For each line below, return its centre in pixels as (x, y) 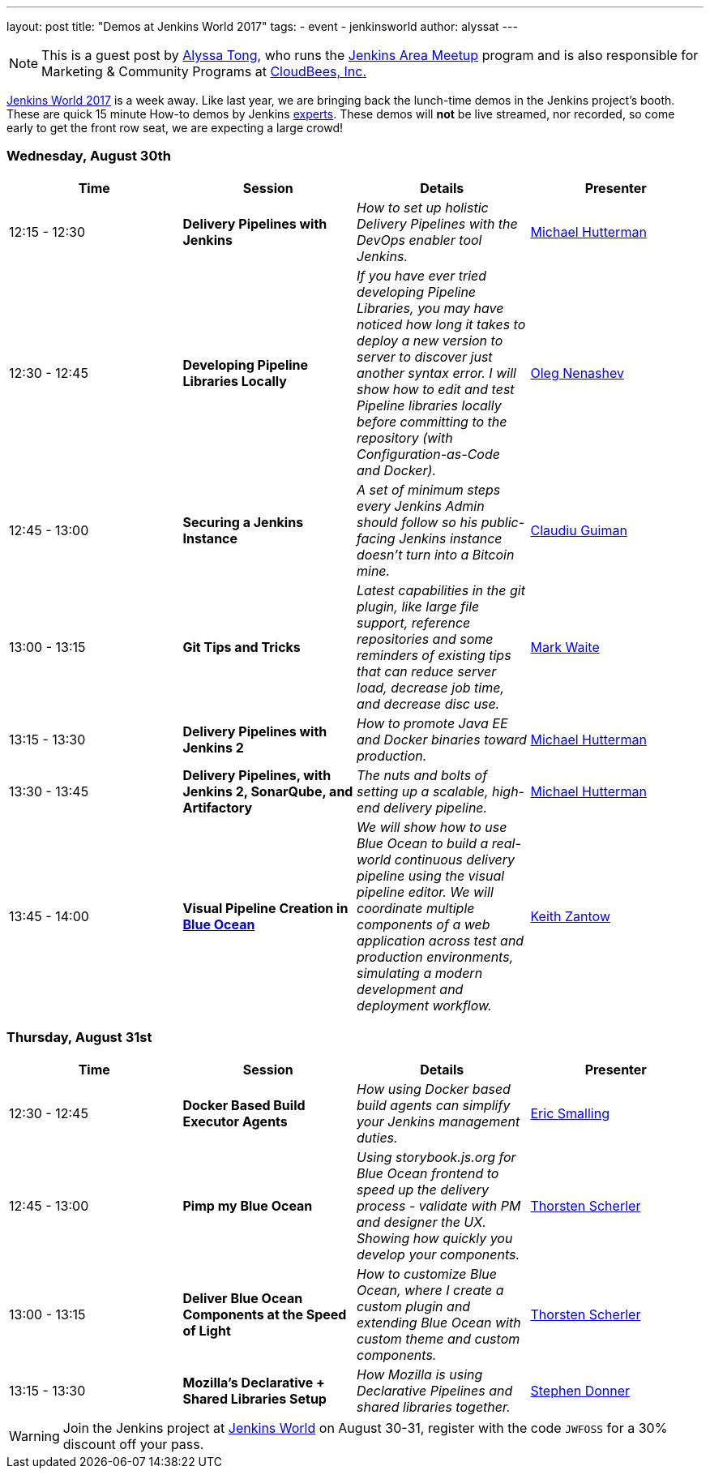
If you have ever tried (422, 275)
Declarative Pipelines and (435, 1390)
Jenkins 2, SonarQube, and (268, 791)
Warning (34, 1436)
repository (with (405, 437)
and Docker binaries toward (442, 739)
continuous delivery (455, 859)
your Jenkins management (438, 1121)
